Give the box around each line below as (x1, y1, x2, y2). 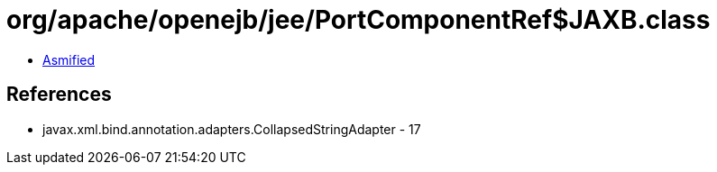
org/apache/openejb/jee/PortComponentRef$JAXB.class (6, 5, 711, 35)
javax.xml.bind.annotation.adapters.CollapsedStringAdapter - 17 (42, 121, 421, 137)
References (6, 83, 112, 106)
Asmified (42, 51, 96, 68)
